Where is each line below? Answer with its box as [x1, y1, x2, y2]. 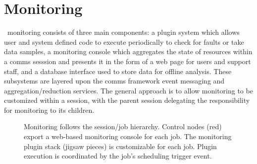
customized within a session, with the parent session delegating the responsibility [4, 95, 250, 105]
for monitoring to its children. [4, 104, 95, 115]
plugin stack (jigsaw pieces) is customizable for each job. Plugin [24, 141, 217, 151]
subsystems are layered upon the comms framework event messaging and [4, 76, 225, 86]
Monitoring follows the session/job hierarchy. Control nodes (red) [24, 121, 222, 132]
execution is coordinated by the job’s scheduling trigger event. [24, 151, 212, 161]
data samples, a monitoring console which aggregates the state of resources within [4, 46, 253, 57]
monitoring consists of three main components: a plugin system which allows [7, 27, 240, 37]
